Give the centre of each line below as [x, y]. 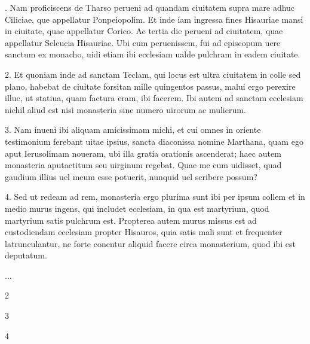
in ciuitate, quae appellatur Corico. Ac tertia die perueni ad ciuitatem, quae [144, 31]
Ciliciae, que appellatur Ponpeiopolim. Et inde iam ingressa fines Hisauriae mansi [154, 19]
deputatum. [26, 255]
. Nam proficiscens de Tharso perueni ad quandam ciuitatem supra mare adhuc [150, 7]
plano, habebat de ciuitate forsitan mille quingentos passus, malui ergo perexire [150, 86]
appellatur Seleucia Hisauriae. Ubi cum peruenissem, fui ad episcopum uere [143, 42]
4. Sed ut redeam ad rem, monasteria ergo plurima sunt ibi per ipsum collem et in [155, 197]
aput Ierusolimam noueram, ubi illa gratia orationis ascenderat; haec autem [143, 153]
